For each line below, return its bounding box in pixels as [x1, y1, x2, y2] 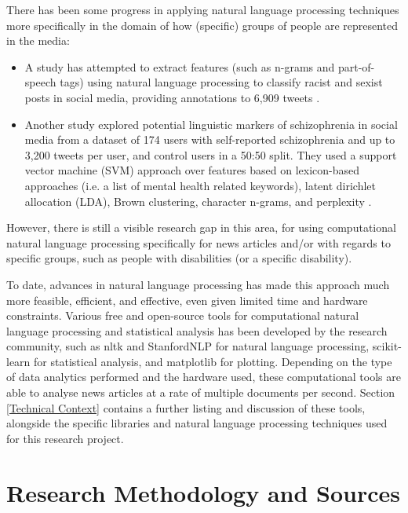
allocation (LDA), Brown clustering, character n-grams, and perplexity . [24, 192, 372, 209]
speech [24, 74, 56, 90]
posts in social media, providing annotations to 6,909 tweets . [24, 89, 320, 105]
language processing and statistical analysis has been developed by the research [6, 322, 388, 339]
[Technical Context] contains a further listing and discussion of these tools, [6, 399, 366, 416]
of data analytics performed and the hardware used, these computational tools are [6, 368, 401, 385]
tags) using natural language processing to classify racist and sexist [60, 74, 383, 90]
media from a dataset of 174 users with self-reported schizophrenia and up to [24, 131, 395, 148]
